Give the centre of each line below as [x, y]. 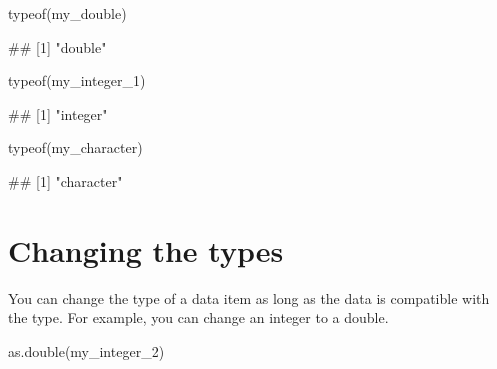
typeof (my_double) [67, 13]
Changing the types [146, 249]
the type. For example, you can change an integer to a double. [198, 317]
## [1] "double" [57, 46]
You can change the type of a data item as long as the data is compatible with [249, 297]
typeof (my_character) [75, 147]
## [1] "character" [65, 180]
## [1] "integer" [58, 113]
